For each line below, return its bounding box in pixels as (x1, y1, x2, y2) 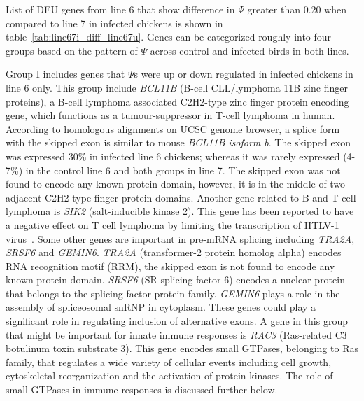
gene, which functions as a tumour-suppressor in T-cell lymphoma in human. (6, 108, 335, 122)
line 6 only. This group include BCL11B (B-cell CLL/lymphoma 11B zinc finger (6, 80, 348, 94)
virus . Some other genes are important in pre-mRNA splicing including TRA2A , (6, 231, 355, 246)
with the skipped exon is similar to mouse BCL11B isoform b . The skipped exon (6, 135, 351, 150)
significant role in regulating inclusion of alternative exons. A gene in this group (6, 314, 348, 328)
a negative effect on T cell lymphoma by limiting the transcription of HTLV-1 (6, 217, 339, 232)
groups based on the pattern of (6, 43, 138, 57)
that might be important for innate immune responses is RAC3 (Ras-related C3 (6, 327, 347, 342)
